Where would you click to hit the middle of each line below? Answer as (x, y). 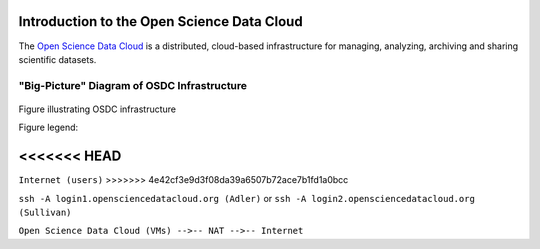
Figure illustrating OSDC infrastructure (97, 109)
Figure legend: (48, 127)
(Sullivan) (45, 212)
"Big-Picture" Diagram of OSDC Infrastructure (133, 85)
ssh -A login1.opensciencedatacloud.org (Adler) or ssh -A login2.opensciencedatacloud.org (246, 198)
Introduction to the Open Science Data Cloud (161, 21)
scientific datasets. (57, 59)
